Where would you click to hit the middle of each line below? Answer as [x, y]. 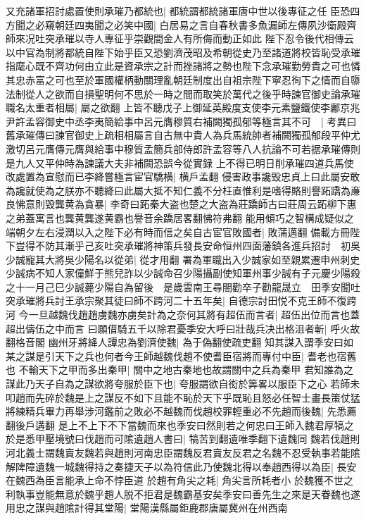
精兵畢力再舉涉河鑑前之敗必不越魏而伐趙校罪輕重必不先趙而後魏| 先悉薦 [191, 411]
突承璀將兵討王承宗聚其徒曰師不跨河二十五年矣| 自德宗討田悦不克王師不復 [176, 301]
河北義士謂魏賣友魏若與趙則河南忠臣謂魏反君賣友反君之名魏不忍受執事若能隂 [183, 452]
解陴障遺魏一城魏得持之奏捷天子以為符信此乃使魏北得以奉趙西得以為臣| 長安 [181, 466]
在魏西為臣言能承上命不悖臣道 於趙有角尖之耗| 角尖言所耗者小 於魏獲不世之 [179, 480]
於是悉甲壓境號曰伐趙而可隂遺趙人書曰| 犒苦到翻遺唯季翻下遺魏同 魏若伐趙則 [183, 439]
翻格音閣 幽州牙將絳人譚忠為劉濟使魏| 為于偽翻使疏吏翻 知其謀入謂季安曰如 [179, 342]
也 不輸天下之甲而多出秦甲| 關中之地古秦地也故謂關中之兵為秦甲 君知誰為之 [179, 370]
